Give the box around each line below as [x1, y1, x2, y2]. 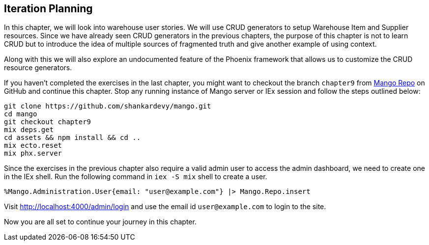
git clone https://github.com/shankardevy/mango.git [4, 102, 211, 110]
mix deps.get [4, 126, 54, 134]
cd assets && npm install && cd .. [4, 134, 141, 142]
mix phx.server [4, 149, 62, 158]
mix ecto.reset [4, 141, 62, 150]
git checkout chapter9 [4, 118, 91, 126]
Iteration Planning [4, 2, 93, 15]
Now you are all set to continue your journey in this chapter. [4, 218, 197, 226]
